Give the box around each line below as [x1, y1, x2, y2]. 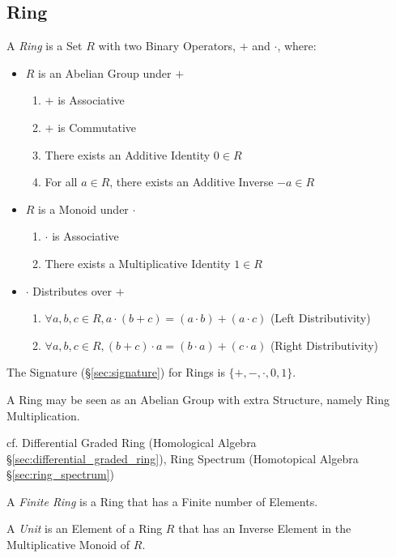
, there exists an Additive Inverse [109, 173, 274, 190]
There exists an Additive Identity [45, 146, 211, 163]
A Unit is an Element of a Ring [6, 520, 163, 537]
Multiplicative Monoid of [6, 536, 130, 553]
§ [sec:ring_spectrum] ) [6, 466, 115, 483]
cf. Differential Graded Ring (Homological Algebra [6, 434, 257, 451]
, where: [277, 37, 317, 54]
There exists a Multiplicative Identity [45, 254, 231, 271]
